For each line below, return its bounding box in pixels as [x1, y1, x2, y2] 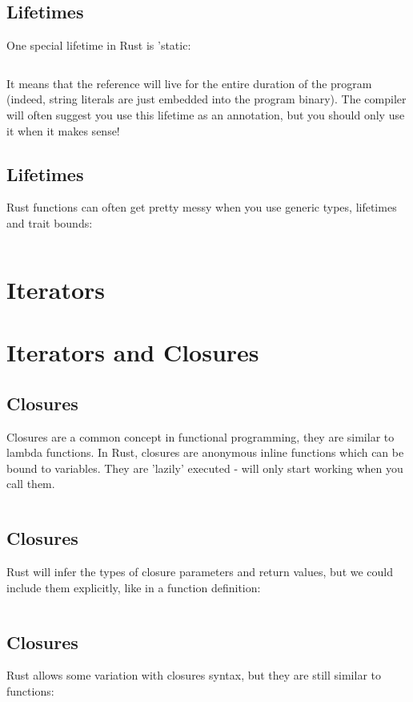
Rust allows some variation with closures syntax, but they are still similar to [6, 667, 381, 684]
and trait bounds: [6, 214, 93, 231]
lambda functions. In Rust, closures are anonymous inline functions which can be [6, 444, 404, 461]
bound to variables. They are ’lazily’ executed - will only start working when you [6, 459, 403, 476]
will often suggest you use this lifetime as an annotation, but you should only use [6, 106, 405, 123]
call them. [6, 475, 55, 492]
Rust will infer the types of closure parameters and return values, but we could [6, 563, 394, 580]
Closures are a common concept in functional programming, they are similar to [6, 428, 395, 445]
